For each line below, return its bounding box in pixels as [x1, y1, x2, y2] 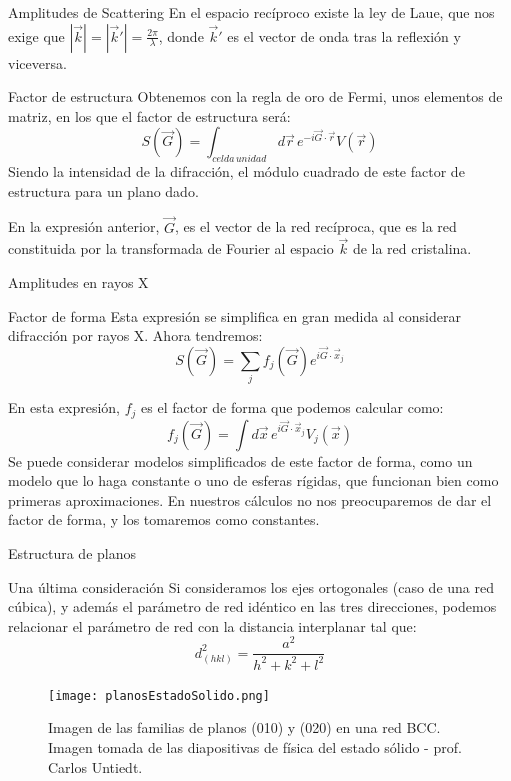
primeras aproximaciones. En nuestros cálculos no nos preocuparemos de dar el [8, 489, 492, 510]
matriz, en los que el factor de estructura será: [8, 105, 291, 126]
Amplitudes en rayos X [8, 271, 149, 292]
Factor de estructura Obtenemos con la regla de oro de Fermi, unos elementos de [8, 86, 503, 107]
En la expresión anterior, [8, 216, 160, 237]
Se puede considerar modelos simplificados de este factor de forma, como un [8, 450, 473, 471]
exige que [8, 25, 65, 46]
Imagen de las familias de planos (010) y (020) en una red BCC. [48, 717, 441, 738]
